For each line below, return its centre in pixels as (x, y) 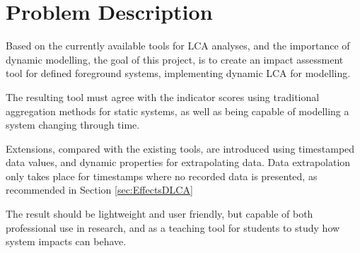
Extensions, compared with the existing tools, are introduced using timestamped (180, 148)
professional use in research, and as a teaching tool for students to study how (173, 227)
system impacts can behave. (66, 241)
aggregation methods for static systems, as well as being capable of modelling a (178, 111)
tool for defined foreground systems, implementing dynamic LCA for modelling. (178, 73)
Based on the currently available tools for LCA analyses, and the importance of (178, 46)
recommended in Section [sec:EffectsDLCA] (99, 190)
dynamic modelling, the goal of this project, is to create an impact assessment (175, 59)
